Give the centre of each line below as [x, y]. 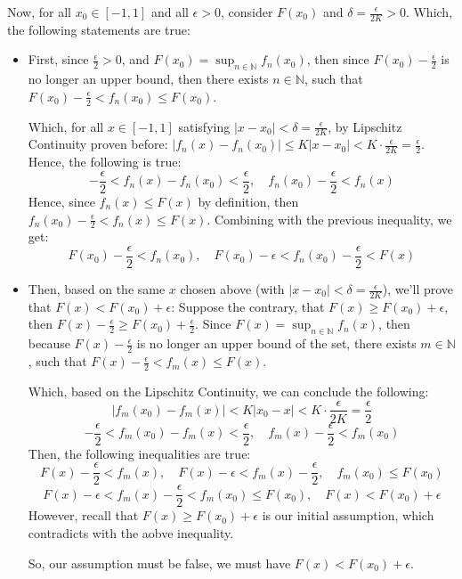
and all [170, 12]
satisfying [204, 126]
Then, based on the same [97, 289]
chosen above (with [232, 289]
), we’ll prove [418, 289]
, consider [247, 12]
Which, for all [66, 126]
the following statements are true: [99, 29]
